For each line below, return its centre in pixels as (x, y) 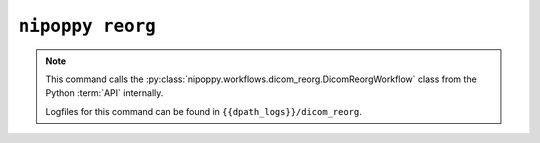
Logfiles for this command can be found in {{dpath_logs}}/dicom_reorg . (203, 111)
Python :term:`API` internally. (104, 93)
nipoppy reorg (87, 26)
